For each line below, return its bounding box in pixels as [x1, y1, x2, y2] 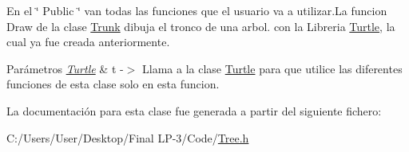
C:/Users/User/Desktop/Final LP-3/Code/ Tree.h [6, 129, 249, 146]
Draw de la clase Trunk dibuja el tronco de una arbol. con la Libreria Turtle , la [6, 18, 395, 34]
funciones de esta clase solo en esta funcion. [6, 76, 220, 92]
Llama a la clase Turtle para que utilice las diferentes [142, 60, 403, 76]
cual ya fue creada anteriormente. [6, 33, 170, 50]
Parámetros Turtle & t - [6, 60, 124, 76]
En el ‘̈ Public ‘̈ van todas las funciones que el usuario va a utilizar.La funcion [6, 2, 387, 18]
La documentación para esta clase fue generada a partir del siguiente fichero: [6, 102, 382, 119]
